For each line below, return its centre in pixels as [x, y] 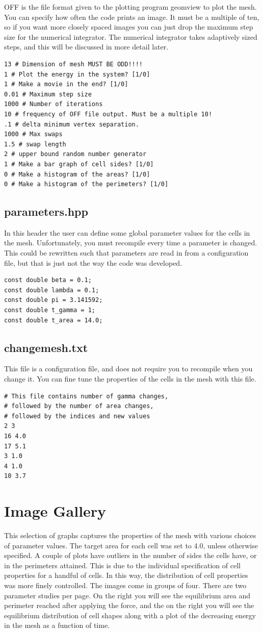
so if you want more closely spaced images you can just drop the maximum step [129, 27]
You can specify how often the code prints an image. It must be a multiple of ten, [132, 17]
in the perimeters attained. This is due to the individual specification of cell [122, 565]
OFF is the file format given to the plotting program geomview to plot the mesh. [130, 7]
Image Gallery [55, 511]
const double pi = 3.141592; [54, 300]
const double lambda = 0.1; [52, 290]
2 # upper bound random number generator [75, 154]
